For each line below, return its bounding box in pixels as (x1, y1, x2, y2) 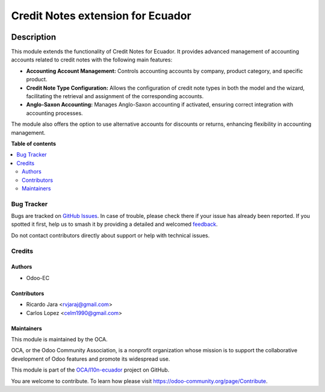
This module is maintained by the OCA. (11, 335, 108, 343)
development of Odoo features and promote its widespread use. (11, 355, 170, 362)
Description (11, 32, 57, 42)
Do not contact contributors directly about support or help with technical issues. (11, 232, 210, 239)
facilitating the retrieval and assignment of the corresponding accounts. (26, 93, 204, 100)
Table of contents (11, 140, 57, 147)
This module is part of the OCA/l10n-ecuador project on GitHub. (11, 366, 170, 373)
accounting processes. (26, 109, 84, 117)
